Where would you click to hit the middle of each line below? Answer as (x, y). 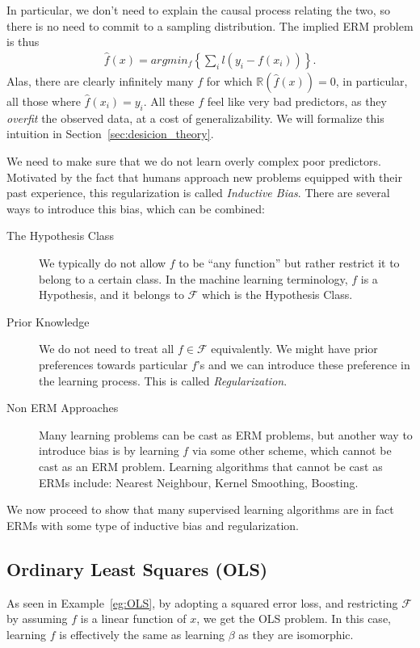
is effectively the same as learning (142, 634)
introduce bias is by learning (109, 450)
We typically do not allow (103, 262)
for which (229, 81)
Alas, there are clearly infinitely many (100, 81)
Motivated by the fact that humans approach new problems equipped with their (204, 177)
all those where (44, 101)
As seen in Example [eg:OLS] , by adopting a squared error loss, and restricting (202, 602)
